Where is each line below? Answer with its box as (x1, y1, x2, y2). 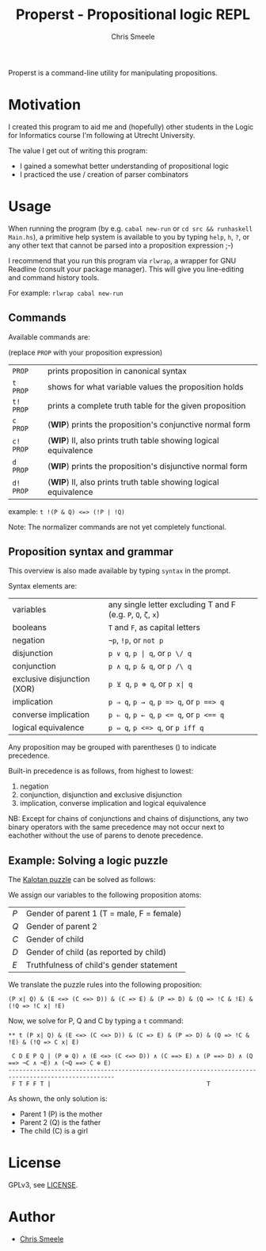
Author (8, 1208, 55, 1226)
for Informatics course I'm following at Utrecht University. (8, 130, 196, 140)
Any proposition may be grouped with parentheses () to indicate (8, 743, 217, 752)
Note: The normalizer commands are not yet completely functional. (8, 522, 227, 531)
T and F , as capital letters (108, 622, 200, 633)
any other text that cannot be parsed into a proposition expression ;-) (8, 240, 234, 250)
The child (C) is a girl (19, 1126, 89, 1136)
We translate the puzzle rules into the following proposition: (8, 980, 203, 989)
